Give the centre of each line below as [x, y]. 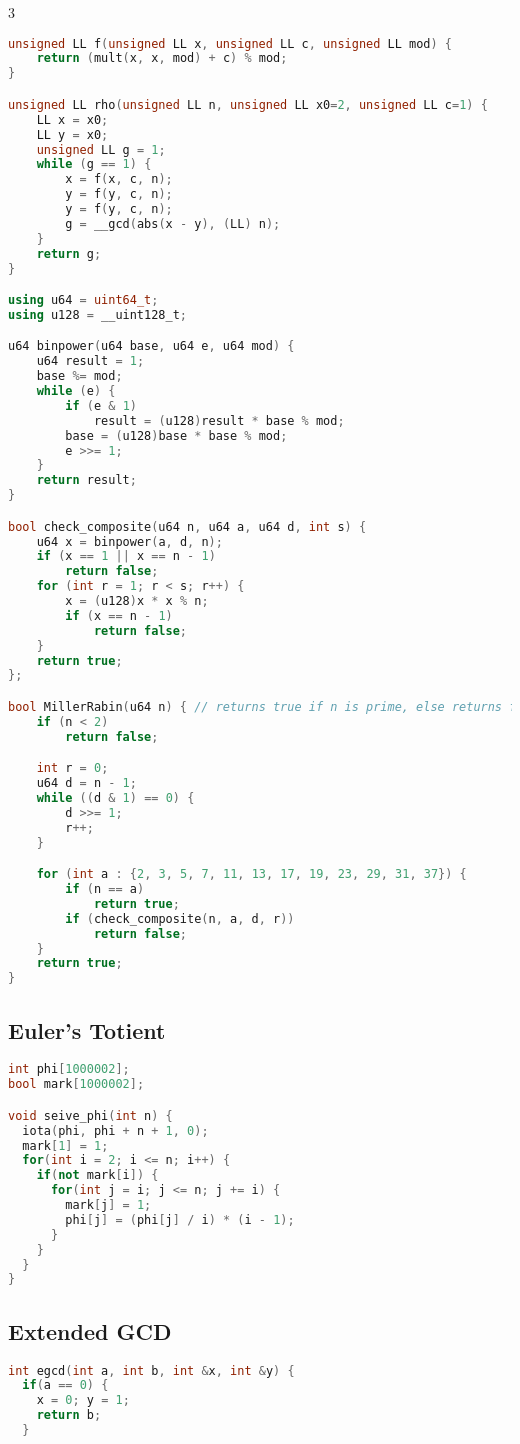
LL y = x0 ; [72, 134]
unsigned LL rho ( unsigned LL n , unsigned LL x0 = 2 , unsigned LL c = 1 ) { [248, 104]
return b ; [69, 1415]
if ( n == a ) [105, 889]
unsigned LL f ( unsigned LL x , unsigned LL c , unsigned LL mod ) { [230, 43]
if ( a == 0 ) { [65, 1385]
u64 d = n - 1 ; [86, 783]
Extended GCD [90, 1330]
